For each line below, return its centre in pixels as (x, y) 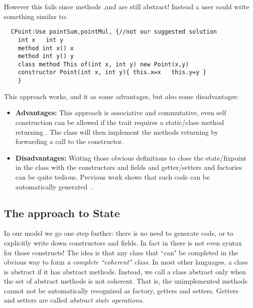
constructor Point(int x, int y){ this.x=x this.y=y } (112, 72)
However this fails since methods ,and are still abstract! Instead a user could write (127, 6)
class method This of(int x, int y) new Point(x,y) (103, 64)
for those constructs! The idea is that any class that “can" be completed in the (121, 252)
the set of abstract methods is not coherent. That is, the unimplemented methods (126, 281)
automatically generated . (54, 186)
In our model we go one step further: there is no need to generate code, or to (119, 233)
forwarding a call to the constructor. (69, 141)
